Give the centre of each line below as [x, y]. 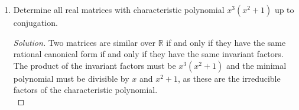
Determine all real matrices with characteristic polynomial [119, 9]
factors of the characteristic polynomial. [85, 90]
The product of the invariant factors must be [95, 65]
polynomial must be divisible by [71, 78]
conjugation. [35, 22]
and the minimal [256, 65]
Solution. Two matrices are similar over [84, 42]
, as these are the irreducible [229, 78]
